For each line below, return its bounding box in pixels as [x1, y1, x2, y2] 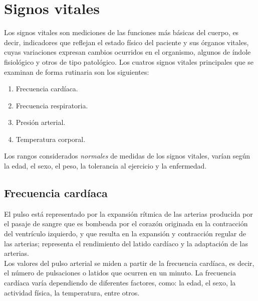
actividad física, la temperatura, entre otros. [4, 287, 140, 297]
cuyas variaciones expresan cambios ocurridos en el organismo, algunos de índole [4, 47, 251, 57]
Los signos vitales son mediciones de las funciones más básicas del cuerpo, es [4, 27, 239, 38]
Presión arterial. [16, 117, 66, 127]
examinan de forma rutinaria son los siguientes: [4, 66, 149, 77]
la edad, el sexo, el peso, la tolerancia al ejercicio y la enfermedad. [4, 161, 207, 171]
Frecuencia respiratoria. [16, 100, 88, 110]
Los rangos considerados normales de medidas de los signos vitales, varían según [4, 150, 250, 161]
